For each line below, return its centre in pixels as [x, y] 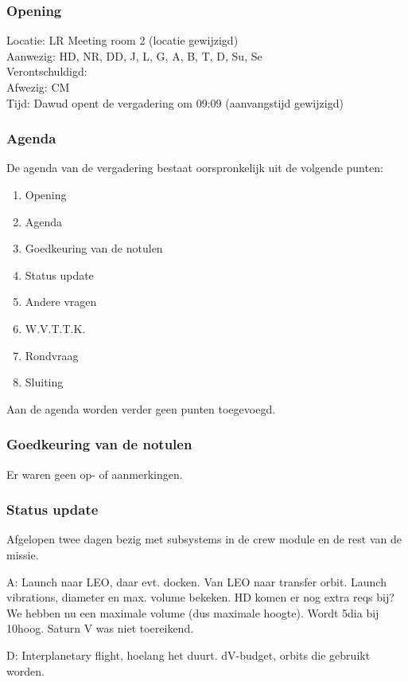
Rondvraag [52, 355]
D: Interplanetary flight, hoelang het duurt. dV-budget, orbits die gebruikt [188, 655]
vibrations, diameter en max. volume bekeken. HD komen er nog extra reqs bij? [200, 597]
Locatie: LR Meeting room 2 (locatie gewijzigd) [122, 40]
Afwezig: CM [38, 87]
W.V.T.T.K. [55, 328]
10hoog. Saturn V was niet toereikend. [100, 628]
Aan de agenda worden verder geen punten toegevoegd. [141, 408]
